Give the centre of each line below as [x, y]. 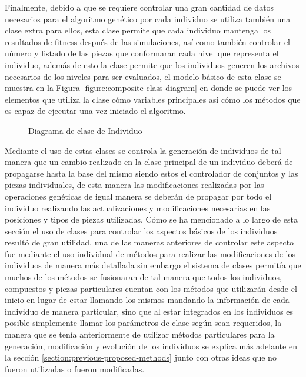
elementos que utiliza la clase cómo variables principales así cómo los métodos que [153, 99]
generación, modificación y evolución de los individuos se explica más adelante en [151, 346]
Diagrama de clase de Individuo [85, 130]
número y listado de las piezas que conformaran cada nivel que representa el [142, 53]
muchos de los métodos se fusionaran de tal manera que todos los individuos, [143, 277]
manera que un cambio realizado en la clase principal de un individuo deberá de [149, 162]
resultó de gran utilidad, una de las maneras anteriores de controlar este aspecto [149, 242]
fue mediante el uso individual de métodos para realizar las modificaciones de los [150, 253]
